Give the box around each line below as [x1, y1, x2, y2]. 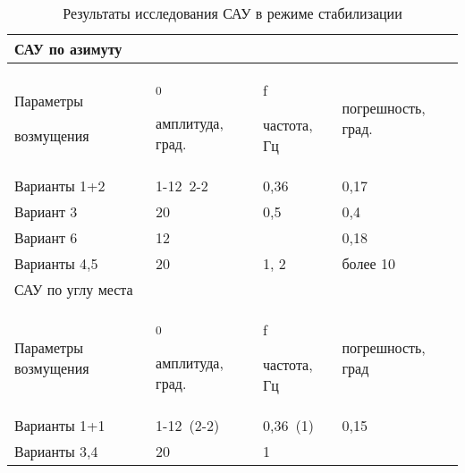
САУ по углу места [14, 279, 133, 300]
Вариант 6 [14, 227, 78, 248]
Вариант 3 [14, 201, 78, 222]
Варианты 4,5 [14, 253, 98, 274]
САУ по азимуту [14, 38, 123, 59]
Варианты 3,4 [14, 441, 98, 461]
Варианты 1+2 [14, 175, 106, 196]
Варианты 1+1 [14, 415, 106, 435]
